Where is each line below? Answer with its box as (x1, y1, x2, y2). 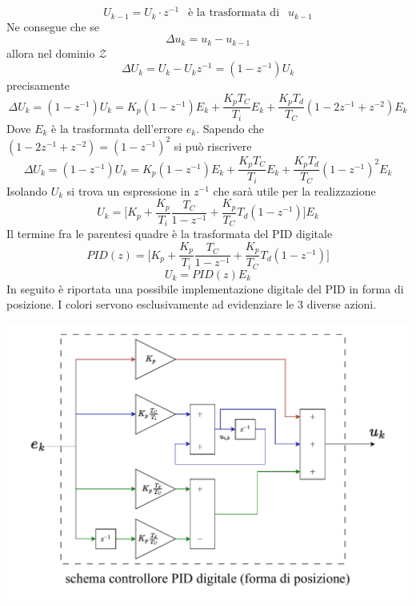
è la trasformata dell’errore (51, 119, 183, 136)
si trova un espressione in (66, 182, 190, 199)
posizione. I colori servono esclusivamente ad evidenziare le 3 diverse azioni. (6, 296, 377, 313)
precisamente (6, 77, 70, 94)
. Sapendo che (196, 119, 264, 136)
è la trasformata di (187, 7, 280, 19)
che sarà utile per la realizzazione (213, 182, 376, 199)
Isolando (6, 182, 48, 199)
